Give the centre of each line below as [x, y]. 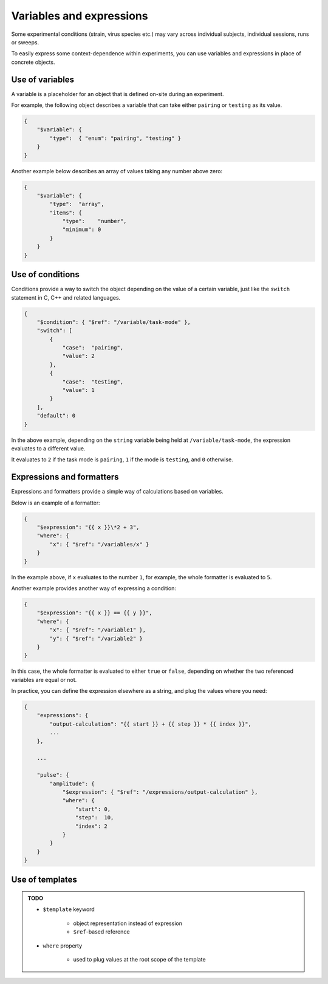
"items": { [66, 212]
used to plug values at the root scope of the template [139, 960]
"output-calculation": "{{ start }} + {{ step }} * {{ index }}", [151, 724]
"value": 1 [79, 390]
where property [63, 946]
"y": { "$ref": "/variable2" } [96, 638]
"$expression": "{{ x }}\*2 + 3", [88, 528]
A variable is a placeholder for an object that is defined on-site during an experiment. [118, 94]
